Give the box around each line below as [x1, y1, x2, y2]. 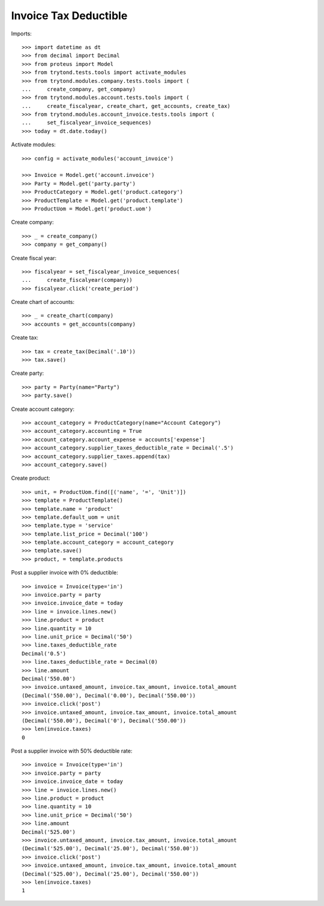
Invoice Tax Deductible [11, 9, 128, 22]
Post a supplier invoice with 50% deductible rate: [11, 747, 133, 755]
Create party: [11, 369, 44, 377]
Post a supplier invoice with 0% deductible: [11, 569, 118, 576]
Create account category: [11, 405, 75, 413]
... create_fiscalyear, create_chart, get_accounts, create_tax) [22, 103, 231, 109]
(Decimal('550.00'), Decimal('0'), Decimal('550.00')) [22, 717, 187, 724]
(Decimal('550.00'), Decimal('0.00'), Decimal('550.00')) [22, 692, 196, 699]
